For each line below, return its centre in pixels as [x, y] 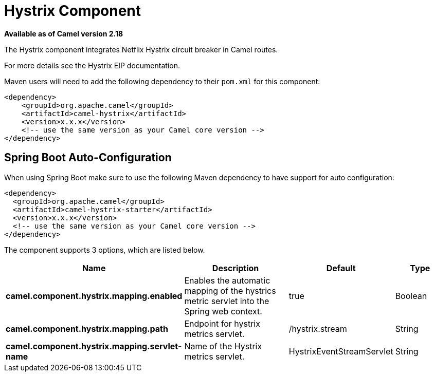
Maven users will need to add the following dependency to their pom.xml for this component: [162, 81]
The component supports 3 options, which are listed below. [105, 250]
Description [236, 268]
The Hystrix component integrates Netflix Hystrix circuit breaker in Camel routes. [141, 49]
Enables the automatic [227, 280]
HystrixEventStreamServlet [341, 351]
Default [341, 268]
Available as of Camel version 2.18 [64, 33]
